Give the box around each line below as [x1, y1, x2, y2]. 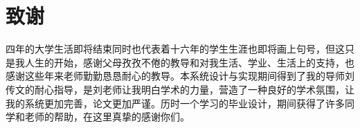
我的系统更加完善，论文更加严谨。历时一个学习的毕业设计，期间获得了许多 [6, 95, 345, 110]
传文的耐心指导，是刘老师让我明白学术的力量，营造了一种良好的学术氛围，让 [6, 82, 354, 96]
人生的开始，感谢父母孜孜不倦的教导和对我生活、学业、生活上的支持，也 [24, 55, 354, 69]
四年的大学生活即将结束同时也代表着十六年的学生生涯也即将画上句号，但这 [6, 42, 345, 56]
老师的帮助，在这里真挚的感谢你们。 [24, 109, 190, 124]
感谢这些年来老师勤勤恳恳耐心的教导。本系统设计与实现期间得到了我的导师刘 [6, 68, 354, 83]
